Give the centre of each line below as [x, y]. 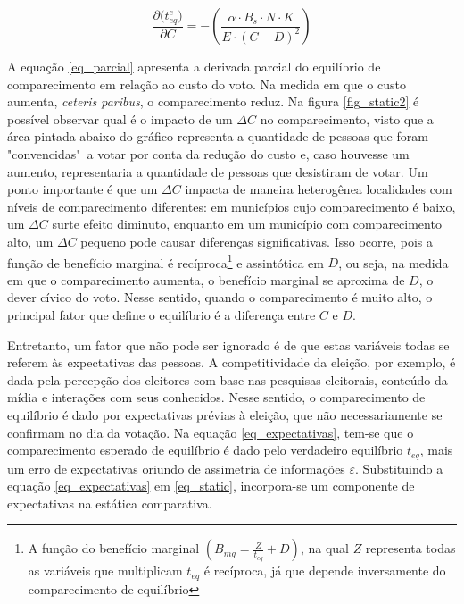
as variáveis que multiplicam [105, 570]
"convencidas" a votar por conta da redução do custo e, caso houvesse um [208, 153]
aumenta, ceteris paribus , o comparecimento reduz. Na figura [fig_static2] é [213, 101]
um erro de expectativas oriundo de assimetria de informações [176, 468]
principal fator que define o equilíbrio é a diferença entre [162, 314]
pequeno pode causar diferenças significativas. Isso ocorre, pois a [257, 241]
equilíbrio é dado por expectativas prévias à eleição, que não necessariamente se [225, 414]
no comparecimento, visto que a [347, 118]
